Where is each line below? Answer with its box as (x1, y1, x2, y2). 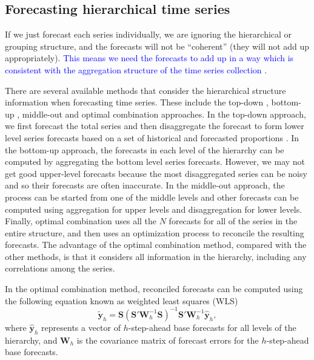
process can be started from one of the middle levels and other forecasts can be (5, 190, 299, 203)
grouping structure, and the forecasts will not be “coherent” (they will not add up (5, 39, 310, 52)
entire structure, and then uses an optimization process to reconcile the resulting (5, 226, 304, 239)
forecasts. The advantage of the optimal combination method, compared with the (5, 238, 307, 251)
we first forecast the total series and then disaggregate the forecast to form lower (5, 119, 304, 132)
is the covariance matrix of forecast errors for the (76, 333, 259, 346)
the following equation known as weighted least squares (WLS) (5, 294, 238, 307)
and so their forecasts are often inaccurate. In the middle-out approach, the (5, 179, 285, 192)
